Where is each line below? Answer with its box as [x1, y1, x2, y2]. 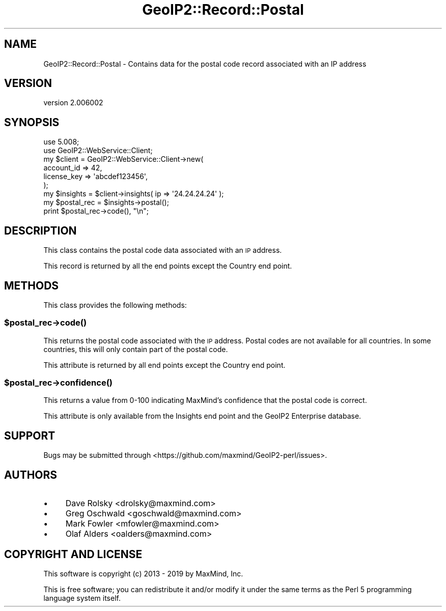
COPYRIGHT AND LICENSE [4, 547, 143, 561]
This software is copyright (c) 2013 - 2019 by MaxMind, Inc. [43, 569, 243, 578]
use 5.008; [43, 137, 79, 147]
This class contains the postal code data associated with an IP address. [43, 246, 282, 255]
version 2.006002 [43, 98, 103, 107]
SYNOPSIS [4, 115, 60, 129]
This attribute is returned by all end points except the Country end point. [43, 360, 286, 369]
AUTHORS [4, 468, 58, 481]
